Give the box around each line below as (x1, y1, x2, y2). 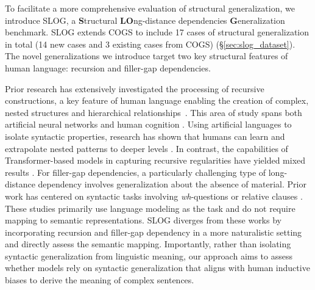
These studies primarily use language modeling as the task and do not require (5, 201, 296, 214)
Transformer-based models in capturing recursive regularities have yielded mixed (5, 154, 306, 167)
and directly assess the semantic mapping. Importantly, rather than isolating (5, 237, 291, 250)
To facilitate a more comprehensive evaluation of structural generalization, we (5, 2, 295, 14)
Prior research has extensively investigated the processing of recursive (5, 82, 264, 95)
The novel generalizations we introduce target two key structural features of (5, 49, 288, 62)
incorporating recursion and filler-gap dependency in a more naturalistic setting (5, 225, 302, 238)
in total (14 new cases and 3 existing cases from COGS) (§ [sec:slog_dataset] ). (5, 37, 296, 50)
